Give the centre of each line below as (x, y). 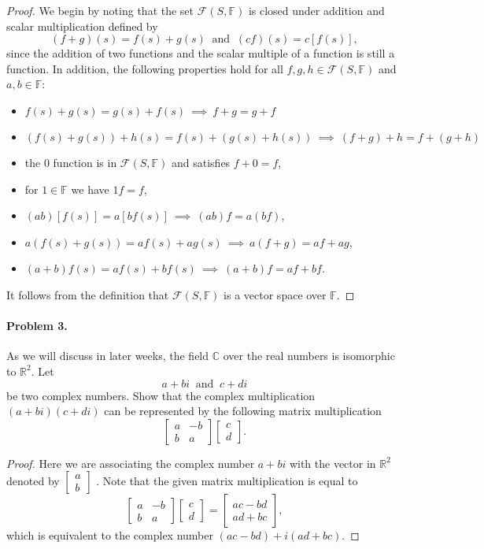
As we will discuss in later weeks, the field (108, 356)
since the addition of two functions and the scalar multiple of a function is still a (201, 53)
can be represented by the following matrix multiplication (243, 411)
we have (90, 189)
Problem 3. (37, 326)
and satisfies (201, 162)
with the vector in (333, 463)
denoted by (33, 481)
